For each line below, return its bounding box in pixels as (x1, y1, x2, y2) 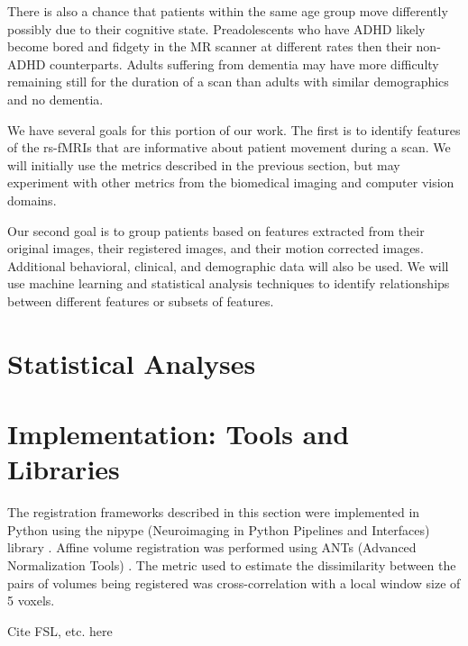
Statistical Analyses (7, 344, 256, 381)
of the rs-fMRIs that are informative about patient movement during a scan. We (7, 138, 451, 157)
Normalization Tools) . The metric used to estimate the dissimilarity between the (7, 555, 456, 574)
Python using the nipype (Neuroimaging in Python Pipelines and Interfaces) (7, 520, 430, 539)
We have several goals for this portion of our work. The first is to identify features (7, 120, 461, 139)
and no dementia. (7, 89, 104, 108)
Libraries (7, 450, 120, 487)
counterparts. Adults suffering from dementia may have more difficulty (50, 54, 439, 73)
